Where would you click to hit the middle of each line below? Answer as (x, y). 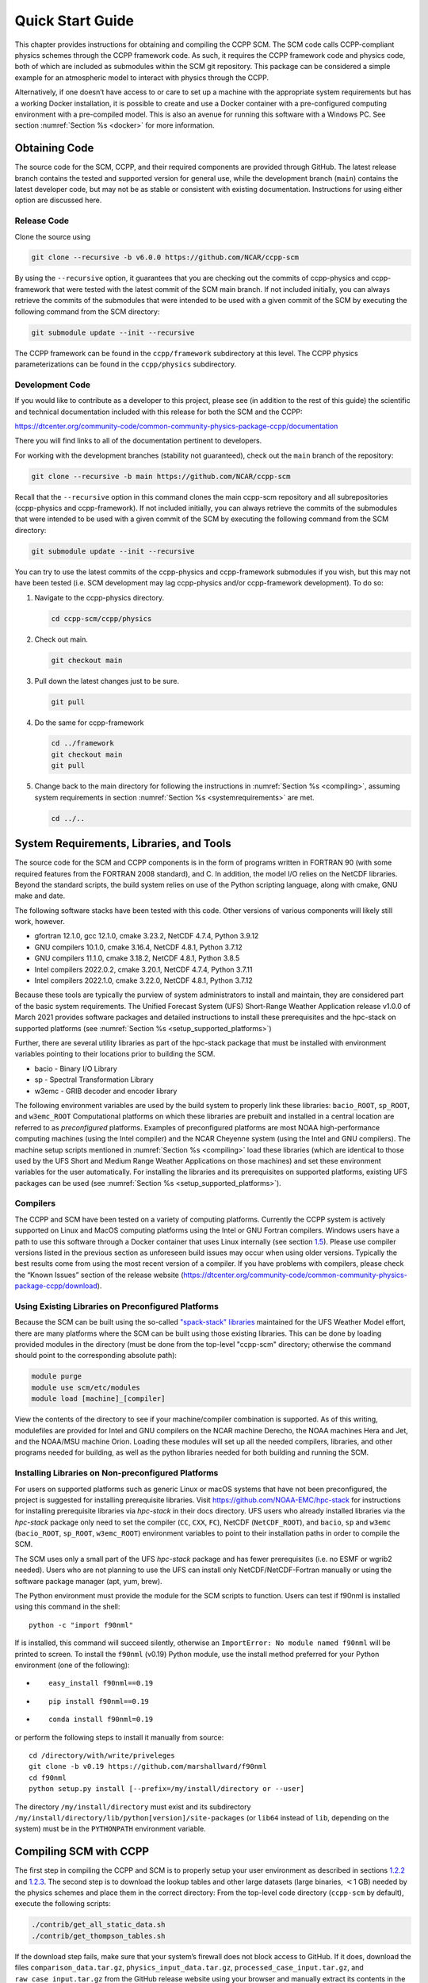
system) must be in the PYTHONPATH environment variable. (110, 1829)
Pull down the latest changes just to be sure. (107, 681)
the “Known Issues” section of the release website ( (99, 1275)
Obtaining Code (54, 148)
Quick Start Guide (75, 21)
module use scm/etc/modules (86, 1387)
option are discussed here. (58, 200)
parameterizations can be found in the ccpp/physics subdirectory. (126, 364)
